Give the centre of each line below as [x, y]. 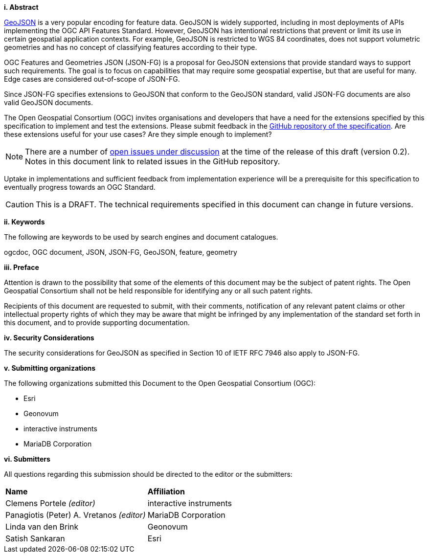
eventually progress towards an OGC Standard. [80, 187]
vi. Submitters [27, 459]
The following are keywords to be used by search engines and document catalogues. [141, 237]
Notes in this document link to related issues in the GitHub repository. [153, 161]
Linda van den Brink [42, 527]
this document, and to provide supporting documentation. [97, 323]
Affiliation [166, 491]
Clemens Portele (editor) [50, 503]
